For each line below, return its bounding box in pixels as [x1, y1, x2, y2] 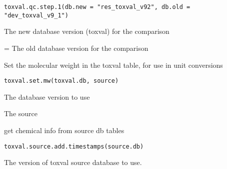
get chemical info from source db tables [4, 125, 124, 135]
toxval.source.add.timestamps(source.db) [4, 143, 144, 150]
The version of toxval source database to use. [4, 157, 142, 168]
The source [4, 108, 37, 119]
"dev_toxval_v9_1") [4, 11, 68, 19]
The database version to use [4, 91, 90, 102]
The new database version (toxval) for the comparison [4, 26, 169, 36]
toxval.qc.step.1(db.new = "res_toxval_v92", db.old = [4, 3, 190, 10]
